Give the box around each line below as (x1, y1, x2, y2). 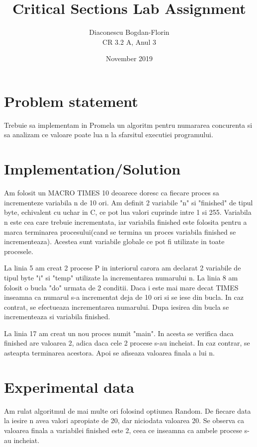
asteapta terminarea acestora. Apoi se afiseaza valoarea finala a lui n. (4, 348, 215, 358)
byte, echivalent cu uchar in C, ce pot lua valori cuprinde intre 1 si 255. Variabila (4, 207, 252, 217)
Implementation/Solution (4, 159, 181, 179)
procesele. (4, 246, 33, 256)
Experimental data (4, 376, 135, 397)
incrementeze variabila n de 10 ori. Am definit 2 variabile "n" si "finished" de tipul (4, 197, 253, 207)
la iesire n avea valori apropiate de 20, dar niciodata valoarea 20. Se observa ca (4, 415, 244, 426)
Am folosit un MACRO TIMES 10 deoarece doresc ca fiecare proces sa (4, 187, 219, 198)
